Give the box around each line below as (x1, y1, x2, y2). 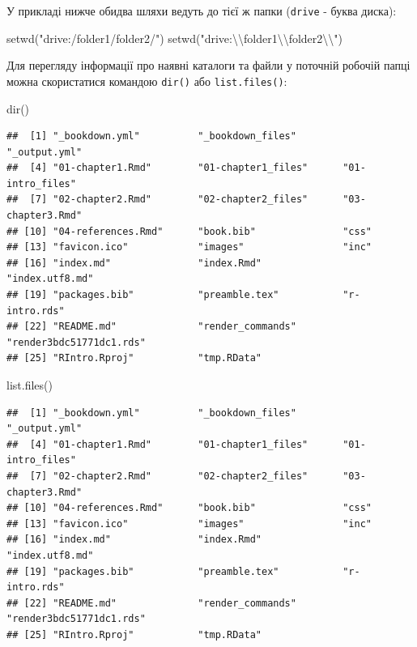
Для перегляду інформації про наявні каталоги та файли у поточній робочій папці (6, 57, 411, 74)
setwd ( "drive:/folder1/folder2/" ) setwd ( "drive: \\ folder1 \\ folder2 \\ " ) (6, 29, 343, 46)
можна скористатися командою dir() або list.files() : (6, 72, 287, 89)
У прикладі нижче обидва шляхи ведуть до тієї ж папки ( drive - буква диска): (6, 2, 397, 19)
